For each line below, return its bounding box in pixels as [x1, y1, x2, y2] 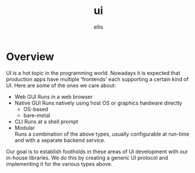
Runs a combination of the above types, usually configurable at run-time [14, 130, 190, 137]
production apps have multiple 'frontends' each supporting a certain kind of [6, 75, 189, 82]
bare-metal [23, 112, 51, 119]
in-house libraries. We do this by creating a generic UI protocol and [6, 154, 169, 161]
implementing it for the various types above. [6, 160, 113, 167]
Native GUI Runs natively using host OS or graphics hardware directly [14, 99, 183, 106]
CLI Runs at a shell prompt [14, 118, 78, 125]
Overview [6, 50, 54, 63]
